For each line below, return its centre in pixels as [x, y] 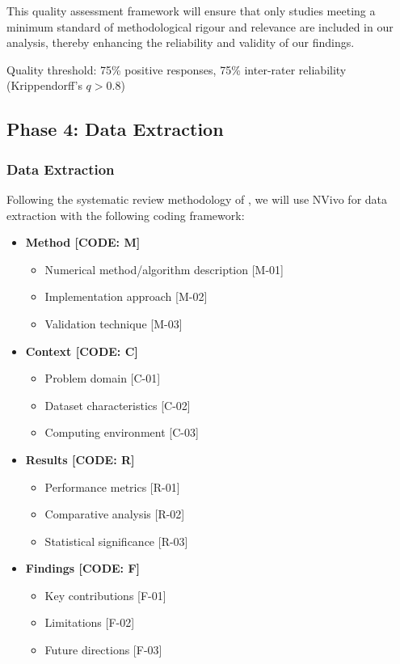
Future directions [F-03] [103, 650]
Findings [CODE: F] [83, 568]
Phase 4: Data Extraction [115, 129]
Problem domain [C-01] [103, 378]
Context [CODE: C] [82, 351]
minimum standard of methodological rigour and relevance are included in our [200, 26]
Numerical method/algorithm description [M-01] [164, 269]
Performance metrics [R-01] [112, 486]
